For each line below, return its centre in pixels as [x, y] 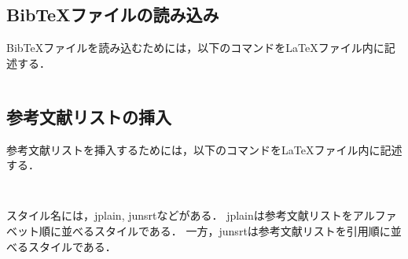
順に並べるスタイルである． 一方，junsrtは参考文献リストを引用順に [215, 231]
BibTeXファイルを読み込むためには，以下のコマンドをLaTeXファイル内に [195, 48]
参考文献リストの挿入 [89, 116]
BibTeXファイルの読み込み [113, 15]
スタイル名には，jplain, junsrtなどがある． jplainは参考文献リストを [180, 215]
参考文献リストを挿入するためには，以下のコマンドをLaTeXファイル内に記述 [204, 149]
